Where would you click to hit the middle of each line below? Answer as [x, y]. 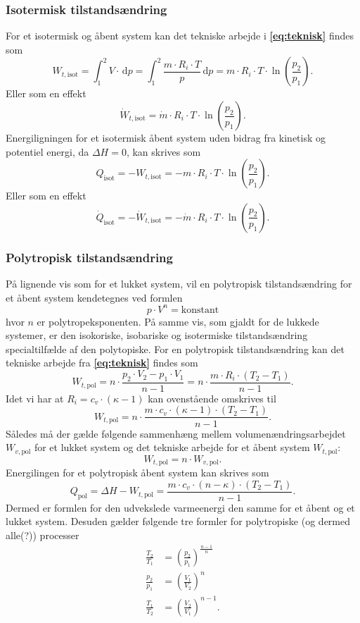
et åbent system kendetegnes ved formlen [94, 297]
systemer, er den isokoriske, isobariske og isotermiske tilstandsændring [157, 335]
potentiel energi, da [47, 151]
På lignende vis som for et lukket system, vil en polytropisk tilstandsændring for [179, 283]
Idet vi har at [35, 398]
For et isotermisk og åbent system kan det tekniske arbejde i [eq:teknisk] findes [180, 36]
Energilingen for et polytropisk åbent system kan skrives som [137, 473]
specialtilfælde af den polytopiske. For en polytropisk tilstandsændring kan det [175, 348]
